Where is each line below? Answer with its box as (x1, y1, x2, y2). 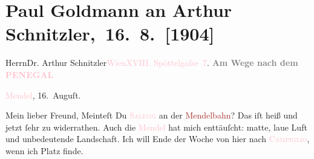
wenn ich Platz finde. (5, 144, 83, 157)
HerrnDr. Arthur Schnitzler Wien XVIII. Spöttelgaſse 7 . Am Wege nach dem (5, 56, 298, 69)
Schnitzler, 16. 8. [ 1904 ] (5, 21, 215, 46)
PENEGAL (5, 68, 54, 80)
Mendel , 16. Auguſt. (5, 88, 81, 101)
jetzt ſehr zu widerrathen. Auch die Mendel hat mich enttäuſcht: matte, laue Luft (5, 120, 307, 133)
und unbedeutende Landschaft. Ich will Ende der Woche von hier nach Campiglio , (5, 132, 310, 145)
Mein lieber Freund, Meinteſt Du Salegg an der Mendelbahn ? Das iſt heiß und (5, 109, 298, 122)
